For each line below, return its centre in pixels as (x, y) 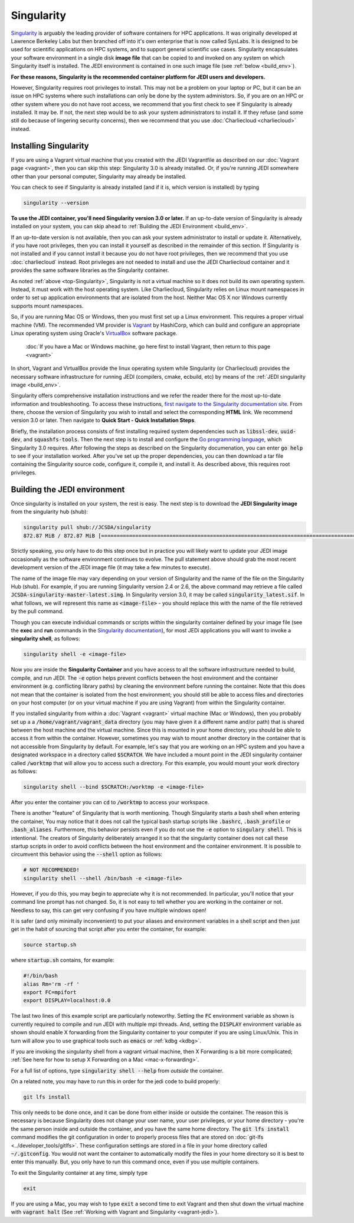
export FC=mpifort (50, 992)
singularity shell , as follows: (46, 639)
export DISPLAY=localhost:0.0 (67, 1001)
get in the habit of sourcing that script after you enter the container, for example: (109, 929)
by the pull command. (37, 611)
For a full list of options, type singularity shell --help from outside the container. (117, 1070)
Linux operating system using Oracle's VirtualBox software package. (94, 333)
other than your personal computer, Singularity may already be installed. (99, 176)
